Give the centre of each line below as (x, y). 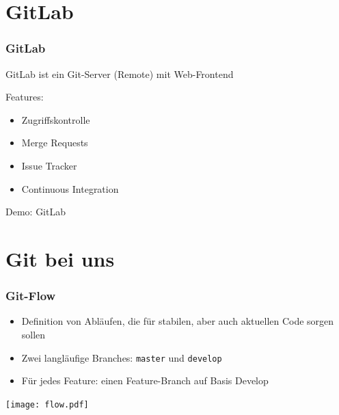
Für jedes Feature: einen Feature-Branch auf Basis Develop (145, 380)
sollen (33, 334)
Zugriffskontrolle (56, 119)
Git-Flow (31, 296)
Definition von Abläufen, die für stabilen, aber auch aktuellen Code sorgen (178, 321)
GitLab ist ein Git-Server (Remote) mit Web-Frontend (120, 73)
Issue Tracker (49, 165)
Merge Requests (55, 143)
